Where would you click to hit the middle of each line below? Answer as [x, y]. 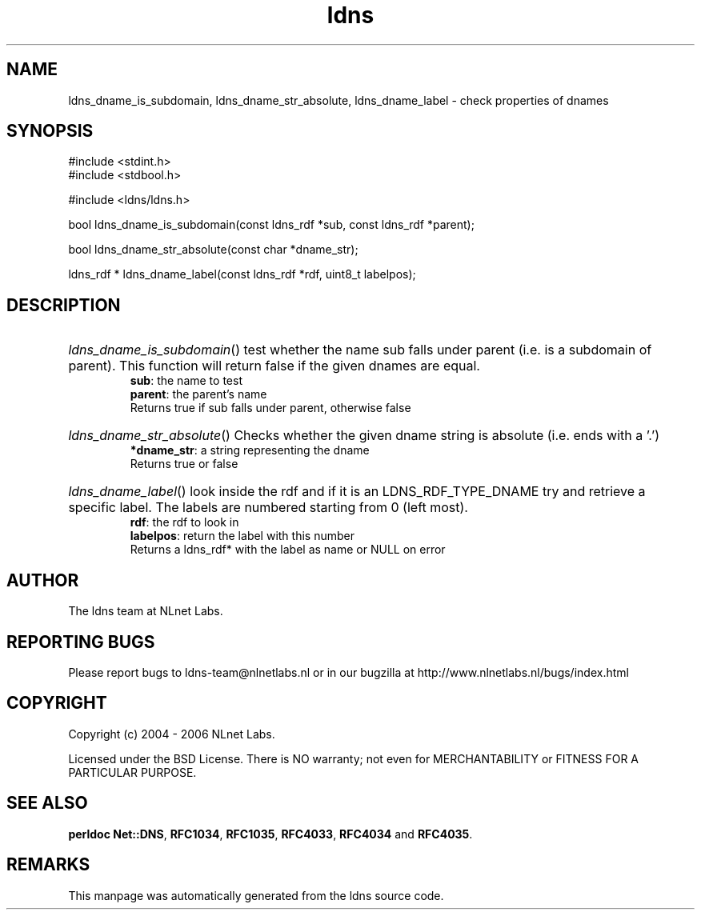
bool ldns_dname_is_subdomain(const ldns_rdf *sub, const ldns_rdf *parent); [271, 225]
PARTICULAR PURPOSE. [132, 772]
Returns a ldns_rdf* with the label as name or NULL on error [288, 550]
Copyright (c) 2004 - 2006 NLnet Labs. [172, 734]
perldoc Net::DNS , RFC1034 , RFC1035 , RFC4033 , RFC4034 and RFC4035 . [270, 834]
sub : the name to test [186, 381]
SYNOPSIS [50, 131]
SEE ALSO [47, 803]
